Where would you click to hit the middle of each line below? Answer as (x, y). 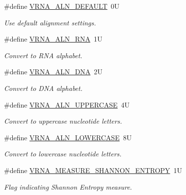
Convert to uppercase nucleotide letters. (63, 121)
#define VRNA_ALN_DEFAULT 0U (62, 6)
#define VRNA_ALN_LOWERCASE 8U (68, 137)
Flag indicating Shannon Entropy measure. (68, 186)
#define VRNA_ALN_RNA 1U (53, 39)
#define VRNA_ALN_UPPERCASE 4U (67, 104)
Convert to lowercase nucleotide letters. (63, 154)
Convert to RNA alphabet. (43, 55)
